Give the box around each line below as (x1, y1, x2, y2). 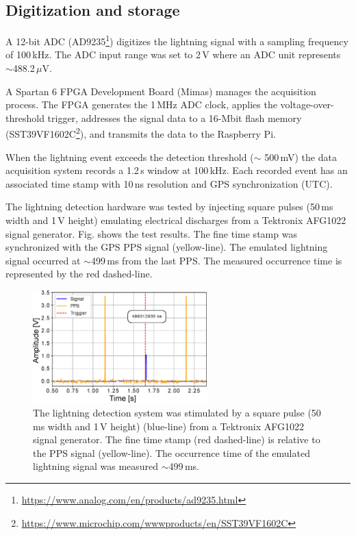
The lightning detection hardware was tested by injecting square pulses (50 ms (5, 199, 333, 214)
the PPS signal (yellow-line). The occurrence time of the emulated (33, 445, 310, 460)
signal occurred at (5, 253, 81, 267)
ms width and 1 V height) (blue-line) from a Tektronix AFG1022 (33, 419, 304, 433)
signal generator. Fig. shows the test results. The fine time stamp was (5, 226, 297, 240)
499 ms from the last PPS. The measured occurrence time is (90, 253, 342, 267)
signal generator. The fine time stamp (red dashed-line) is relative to (33, 432, 320, 447)
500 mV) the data (264, 149, 337, 164)
